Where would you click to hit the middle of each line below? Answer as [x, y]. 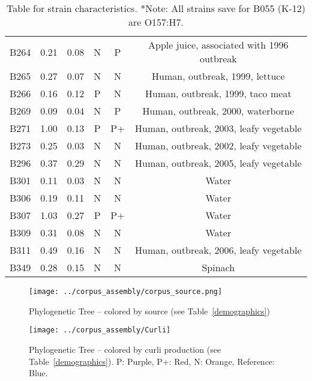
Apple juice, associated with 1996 [218, 45]
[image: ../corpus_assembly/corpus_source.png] [126, 292]
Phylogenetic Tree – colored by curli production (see [125, 349]
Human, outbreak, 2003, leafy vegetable [218, 128]
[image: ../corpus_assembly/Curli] [100, 330]
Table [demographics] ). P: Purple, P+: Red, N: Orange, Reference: [152, 361]
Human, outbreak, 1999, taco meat [218, 93]
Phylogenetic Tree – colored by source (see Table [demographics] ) [149, 310]
